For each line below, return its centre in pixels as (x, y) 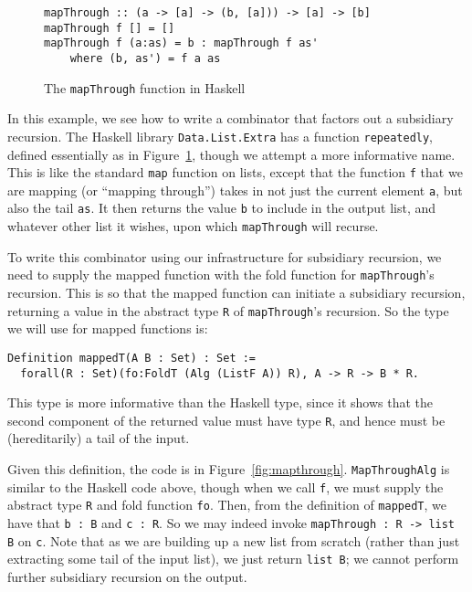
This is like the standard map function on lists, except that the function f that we (235, 172)
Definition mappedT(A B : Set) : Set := (132, 358)
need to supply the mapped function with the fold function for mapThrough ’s (221, 275)
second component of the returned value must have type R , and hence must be (226, 420)
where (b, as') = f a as (145, 58)
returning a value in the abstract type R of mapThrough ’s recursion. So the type (228, 310)
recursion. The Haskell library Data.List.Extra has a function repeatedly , (220, 136)
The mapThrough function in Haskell (145, 87)
